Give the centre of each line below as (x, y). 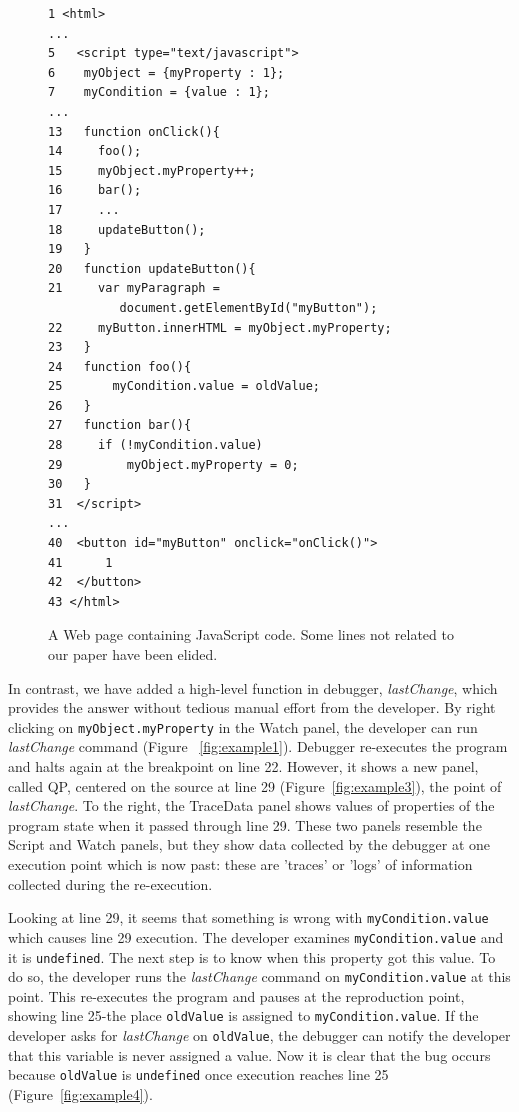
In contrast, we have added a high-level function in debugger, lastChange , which (253, 687)
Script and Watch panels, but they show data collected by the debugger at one (249, 844)
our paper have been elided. (133, 654)
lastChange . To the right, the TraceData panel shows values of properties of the (251, 805)
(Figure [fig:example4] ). (80, 1093)
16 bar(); (95, 190)
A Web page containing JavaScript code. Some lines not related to (251, 634)
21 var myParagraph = (134, 288)
